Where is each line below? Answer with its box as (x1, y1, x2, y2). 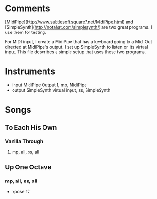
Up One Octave (5, 163, 52, 171)
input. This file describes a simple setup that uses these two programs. (5, 49, 146, 55)
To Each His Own (5, 123, 57, 132)
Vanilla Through (5, 138, 43, 145)
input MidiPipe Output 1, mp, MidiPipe (12, 82, 87, 88)
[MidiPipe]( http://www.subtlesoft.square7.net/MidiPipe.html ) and (5, 19, 134, 25)
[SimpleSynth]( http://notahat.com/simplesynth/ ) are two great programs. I (5, 24, 152, 30)
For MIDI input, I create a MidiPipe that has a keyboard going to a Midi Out (5, 38, 152, 44)
